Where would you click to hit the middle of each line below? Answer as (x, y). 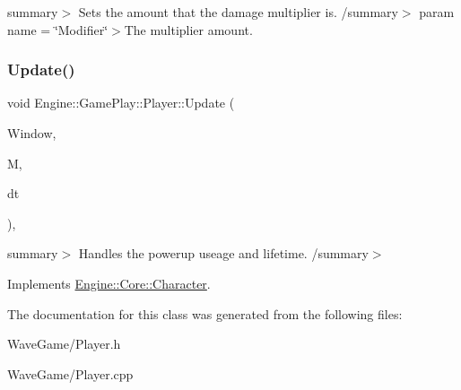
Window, (32, 133)
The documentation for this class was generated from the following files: (205, 313)
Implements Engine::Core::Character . (109, 283)
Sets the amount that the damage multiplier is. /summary (238, 12)
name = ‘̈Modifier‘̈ (58, 29)
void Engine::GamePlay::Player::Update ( (121, 103)
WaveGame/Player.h (64, 344)
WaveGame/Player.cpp (70, 373)
